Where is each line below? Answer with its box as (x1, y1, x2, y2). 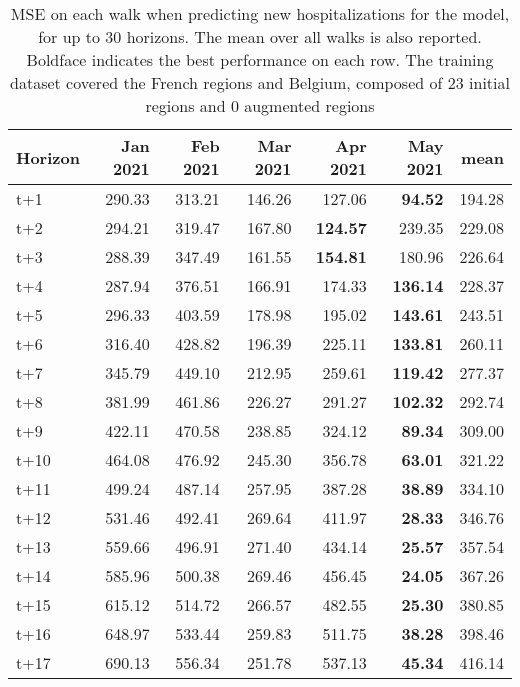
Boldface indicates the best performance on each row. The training (26, 48, 494, 71)
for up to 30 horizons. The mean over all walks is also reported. (38, 25, 482, 48)
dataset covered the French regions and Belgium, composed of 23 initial (10, 71, 510, 94)
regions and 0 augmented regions (145, 94, 375, 117)
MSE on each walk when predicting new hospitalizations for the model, (10, 2, 510, 25)
